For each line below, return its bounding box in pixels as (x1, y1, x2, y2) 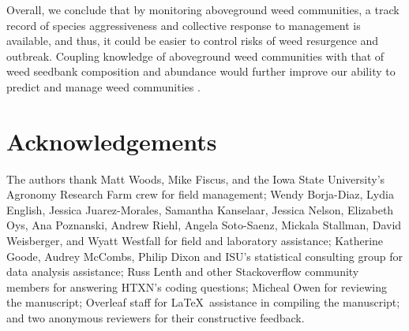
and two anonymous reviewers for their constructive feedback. (6, 310, 305, 326)
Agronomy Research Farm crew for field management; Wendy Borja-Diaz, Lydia (6, 186, 394, 203)
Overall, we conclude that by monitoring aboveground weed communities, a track (6, 2, 400, 17)
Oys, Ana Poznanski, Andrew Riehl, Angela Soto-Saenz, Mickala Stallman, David (6, 217, 402, 233)
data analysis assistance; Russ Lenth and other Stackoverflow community (6, 263, 359, 280)
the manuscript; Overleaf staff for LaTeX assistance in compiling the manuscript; (6, 294, 400, 311)
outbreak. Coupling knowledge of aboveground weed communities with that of (6, 47, 385, 64)
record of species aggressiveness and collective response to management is (6, 17, 361, 33)
